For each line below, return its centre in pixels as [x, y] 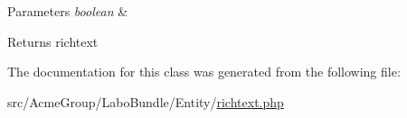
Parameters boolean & [68, 11]
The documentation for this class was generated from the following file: [204, 72]
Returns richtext [53, 41]
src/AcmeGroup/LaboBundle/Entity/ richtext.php [146, 101]
